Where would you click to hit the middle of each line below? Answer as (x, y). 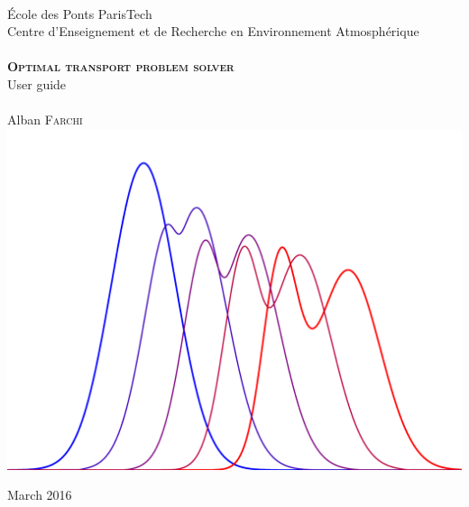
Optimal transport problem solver (121, 66)
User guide (37, 83)
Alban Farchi (45, 120)
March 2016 (40, 495)
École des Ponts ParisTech (80, 13)
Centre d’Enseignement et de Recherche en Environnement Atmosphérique (213, 31)
